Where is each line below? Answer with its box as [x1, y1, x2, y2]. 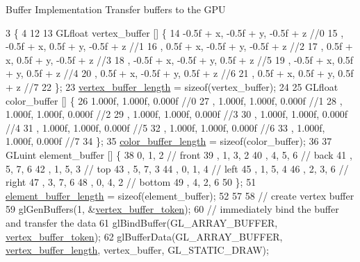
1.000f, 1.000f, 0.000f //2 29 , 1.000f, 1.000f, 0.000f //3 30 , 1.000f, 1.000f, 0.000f [6, 107, 348, 121]
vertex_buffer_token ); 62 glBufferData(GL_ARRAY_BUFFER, [6, 229, 283, 243]
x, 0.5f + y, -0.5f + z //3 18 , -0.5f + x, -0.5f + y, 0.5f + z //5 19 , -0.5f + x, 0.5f [6, 52, 354, 67]
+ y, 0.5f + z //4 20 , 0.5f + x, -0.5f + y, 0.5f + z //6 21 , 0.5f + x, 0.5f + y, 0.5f [6, 66, 354, 80]
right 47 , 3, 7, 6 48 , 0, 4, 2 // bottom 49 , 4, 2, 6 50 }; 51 [6, 175, 256, 189]
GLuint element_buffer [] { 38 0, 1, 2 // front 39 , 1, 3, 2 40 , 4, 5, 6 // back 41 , [6, 147, 352, 161]
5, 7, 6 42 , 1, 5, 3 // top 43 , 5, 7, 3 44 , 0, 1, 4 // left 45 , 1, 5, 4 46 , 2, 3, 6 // [6, 161, 349, 175]
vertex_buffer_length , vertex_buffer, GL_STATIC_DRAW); [6, 243, 269, 257]
